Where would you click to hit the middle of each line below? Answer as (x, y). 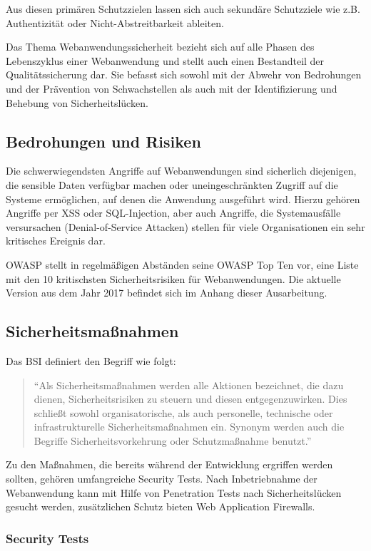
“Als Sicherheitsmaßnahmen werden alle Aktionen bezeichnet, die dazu (189, 385)
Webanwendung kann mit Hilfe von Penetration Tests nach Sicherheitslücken (174, 492)
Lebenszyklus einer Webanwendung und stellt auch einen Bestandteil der (165, 60)
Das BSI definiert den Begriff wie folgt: (91, 360)
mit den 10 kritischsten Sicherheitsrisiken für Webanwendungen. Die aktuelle (173, 278)
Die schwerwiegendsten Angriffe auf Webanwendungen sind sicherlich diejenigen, (181, 171)
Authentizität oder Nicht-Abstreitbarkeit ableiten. (115, 22)
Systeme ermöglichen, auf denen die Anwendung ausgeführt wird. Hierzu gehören (183, 199)
